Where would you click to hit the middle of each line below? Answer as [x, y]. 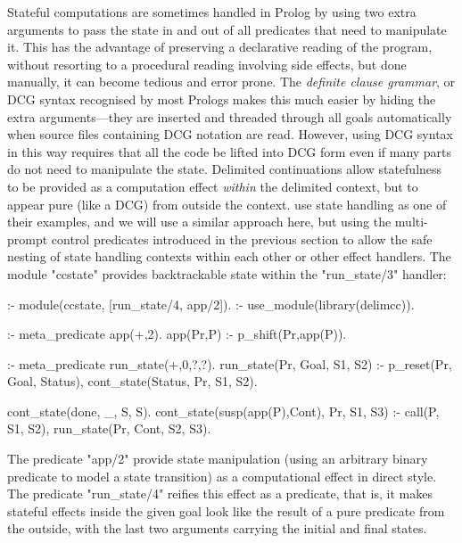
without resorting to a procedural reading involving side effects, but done [207, 64]
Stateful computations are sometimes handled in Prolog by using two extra [212, 12]
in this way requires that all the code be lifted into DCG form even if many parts [230, 151]
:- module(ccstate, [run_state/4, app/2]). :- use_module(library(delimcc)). [211, 304]
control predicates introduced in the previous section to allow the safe [242, 239]
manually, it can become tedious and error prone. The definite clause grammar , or [231, 82]
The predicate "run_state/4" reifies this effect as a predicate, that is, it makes [220, 494]
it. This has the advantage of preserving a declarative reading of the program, [220, 47]
